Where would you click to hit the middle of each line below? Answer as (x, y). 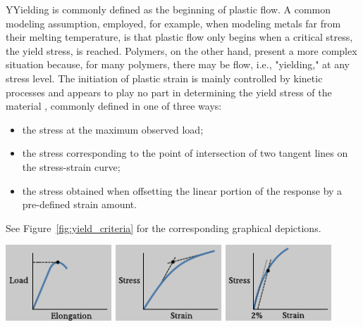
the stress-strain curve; (71, 166)
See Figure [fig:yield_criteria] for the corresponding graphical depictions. (164, 227)
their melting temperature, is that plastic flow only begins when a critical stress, (179, 37)
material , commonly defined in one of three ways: (114, 106)
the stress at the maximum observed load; (113, 129)
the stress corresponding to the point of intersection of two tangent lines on (185, 153)
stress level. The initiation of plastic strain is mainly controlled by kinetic (164, 78)
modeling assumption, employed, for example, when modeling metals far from (173, 23)
